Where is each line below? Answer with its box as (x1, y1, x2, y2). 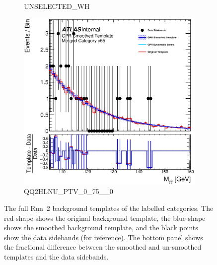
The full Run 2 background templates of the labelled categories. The (4, 203, 214, 213)
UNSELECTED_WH (24, 1, 90, 11)
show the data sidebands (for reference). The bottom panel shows (4, 232, 203, 242)
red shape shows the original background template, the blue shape (4, 212, 206, 223)
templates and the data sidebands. (4, 252, 109, 262)
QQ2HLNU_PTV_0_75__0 (24, 186, 113, 197)
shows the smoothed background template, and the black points (4, 222, 198, 233)
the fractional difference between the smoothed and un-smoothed (4, 242, 202, 252)
